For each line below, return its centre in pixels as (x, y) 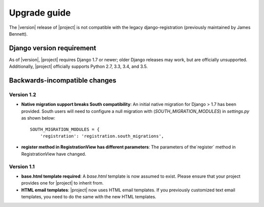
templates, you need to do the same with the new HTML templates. (89, 197)
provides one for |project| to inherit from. (62, 183)
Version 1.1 (22, 166)
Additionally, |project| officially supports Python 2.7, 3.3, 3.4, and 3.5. (78, 66)
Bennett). (18, 34)
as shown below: (38, 118)
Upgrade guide (40, 13)
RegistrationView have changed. (54, 154)
